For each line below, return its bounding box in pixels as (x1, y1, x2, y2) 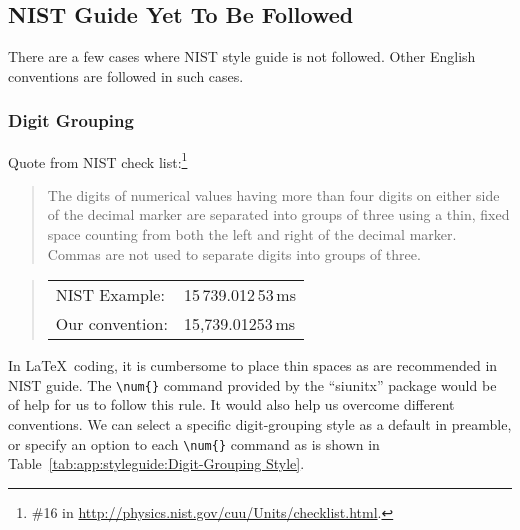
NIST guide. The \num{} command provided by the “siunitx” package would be (8, 374, 497, 395)
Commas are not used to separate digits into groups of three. (47, 243, 421, 264)
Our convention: (55, 312, 168, 336)
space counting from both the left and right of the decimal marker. (47, 224, 457, 245)
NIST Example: (55, 283, 165, 307)
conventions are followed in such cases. (8, 65, 244, 86)
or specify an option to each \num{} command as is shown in (8, 433, 380, 454)
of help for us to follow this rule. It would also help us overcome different (8, 394, 455, 415)
